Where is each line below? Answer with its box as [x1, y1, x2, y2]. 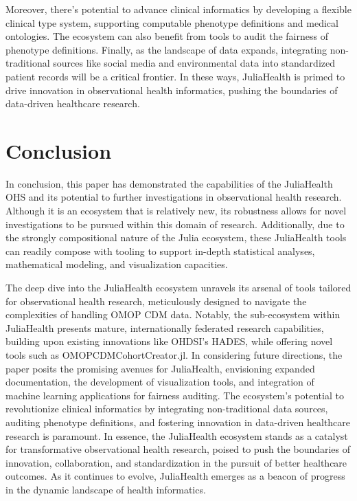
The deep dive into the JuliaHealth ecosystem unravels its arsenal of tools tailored [5, 280, 352, 295]
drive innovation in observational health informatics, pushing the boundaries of [5, 82, 338, 97]
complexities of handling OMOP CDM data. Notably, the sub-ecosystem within [5, 307, 341, 322]
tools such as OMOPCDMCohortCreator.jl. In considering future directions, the [5, 348, 343, 361]
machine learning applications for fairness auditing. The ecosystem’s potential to [5, 388, 344, 402]
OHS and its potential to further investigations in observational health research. [5, 190, 342, 204]
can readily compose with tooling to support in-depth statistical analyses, [5, 243, 315, 258]
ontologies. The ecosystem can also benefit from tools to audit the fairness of [5, 29, 328, 43]
